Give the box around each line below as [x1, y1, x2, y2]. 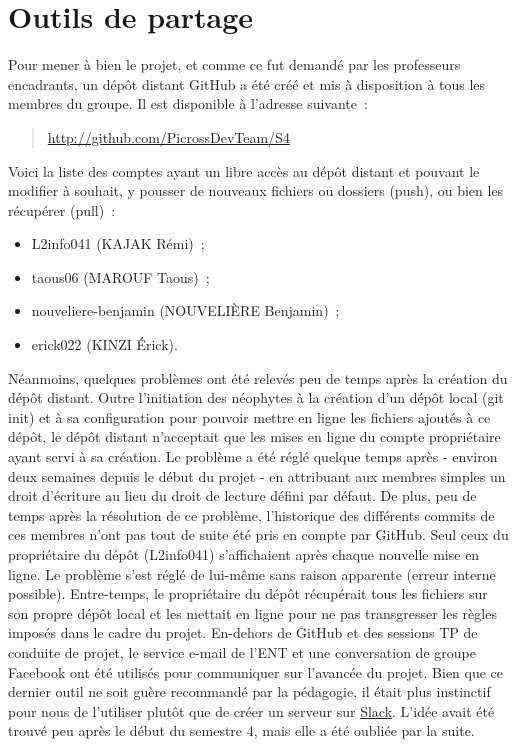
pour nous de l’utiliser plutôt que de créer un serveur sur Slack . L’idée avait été [8, 700, 495, 721]
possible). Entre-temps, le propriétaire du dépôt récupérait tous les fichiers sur [8, 583, 488, 604]
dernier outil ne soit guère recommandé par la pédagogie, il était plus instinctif [8, 681, 491, 702]
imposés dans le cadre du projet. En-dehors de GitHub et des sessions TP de [8, 622, 478, 643]
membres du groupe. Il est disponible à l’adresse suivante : [8, 93, 368, 114]
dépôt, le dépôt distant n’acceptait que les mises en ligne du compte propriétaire [8, 426, 501, 447]
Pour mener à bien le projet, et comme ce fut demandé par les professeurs [8, 54, 461, 75]
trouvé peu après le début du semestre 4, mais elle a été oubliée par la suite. [8, 720, 475, 741]
